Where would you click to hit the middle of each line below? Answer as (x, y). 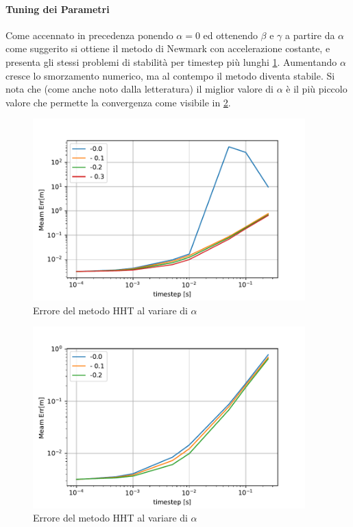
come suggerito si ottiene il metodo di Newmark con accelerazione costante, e (168, 48)
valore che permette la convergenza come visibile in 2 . (118, 102)
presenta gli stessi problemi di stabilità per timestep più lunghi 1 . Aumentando (171, 61)
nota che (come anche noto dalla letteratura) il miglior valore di (139, 89)
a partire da (310, 35)
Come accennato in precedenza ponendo (89, 35)
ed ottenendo (230, 35)
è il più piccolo (317, 89)
